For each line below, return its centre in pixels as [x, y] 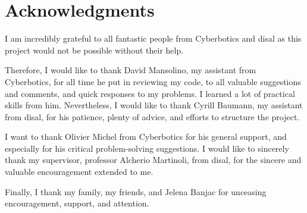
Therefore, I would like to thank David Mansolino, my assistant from [131, 70]
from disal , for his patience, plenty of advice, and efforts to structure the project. [152, 116]
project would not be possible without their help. [94, 50]
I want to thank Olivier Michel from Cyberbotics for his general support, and [146, 137]
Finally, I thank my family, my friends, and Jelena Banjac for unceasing [136, 191]
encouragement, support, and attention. [77, 203]
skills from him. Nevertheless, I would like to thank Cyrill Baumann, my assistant [154, 105]
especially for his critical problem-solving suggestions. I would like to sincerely [147, 148]
